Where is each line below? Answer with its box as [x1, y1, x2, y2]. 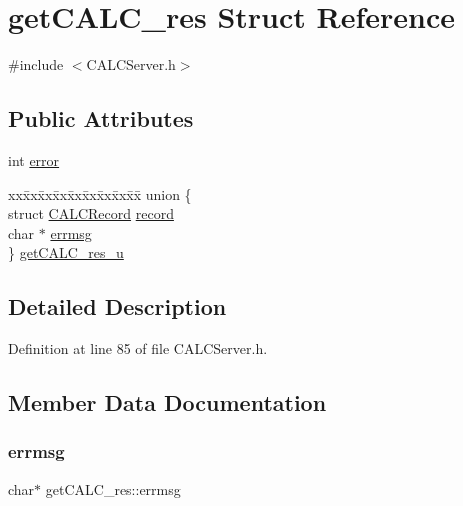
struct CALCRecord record [8, 203, 174, 224]
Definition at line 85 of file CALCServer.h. [8, 338, 268, 359]
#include [8, 54, 64, 75]
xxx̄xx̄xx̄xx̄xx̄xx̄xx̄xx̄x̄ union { [8, 183, 192, 204]
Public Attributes [8, 103, 194, 134]
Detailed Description [8, 291, 227, 322]
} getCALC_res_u [8, 242, 124, 263]
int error [8, 149, 60, 170]
